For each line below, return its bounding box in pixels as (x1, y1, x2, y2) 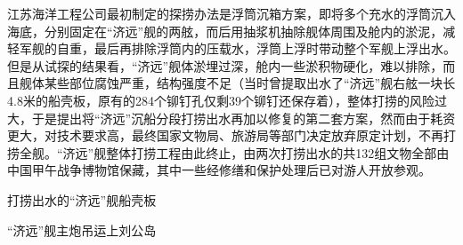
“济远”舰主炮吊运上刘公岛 (7, 220, 157, 239)
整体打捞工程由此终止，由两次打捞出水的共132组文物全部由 (106, 143, 450, 162)
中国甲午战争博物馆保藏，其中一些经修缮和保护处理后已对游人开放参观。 (7, 161, 431, 179)
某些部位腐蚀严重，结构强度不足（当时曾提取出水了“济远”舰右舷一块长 (44, 74, 456, 92)
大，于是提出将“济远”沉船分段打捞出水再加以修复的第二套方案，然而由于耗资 (7, 108, 456, 127)
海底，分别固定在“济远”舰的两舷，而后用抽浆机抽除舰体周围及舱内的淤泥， (7, 21, 443, 40)
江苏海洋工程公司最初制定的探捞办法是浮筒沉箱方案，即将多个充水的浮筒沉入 (7, 4, 456, 22)
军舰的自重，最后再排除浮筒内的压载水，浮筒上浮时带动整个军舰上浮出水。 (19, 39, 456, 58)
